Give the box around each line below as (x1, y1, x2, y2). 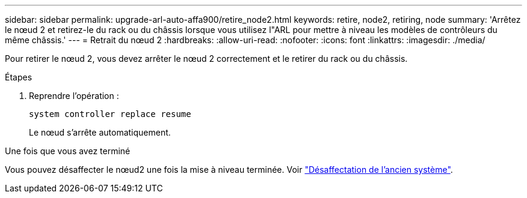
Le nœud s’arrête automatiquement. (29, 127, 171, 137)
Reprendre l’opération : (29, 91, 119, 101)
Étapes (5, 72, 32, 82)
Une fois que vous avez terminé (5, 146, 131, 156)
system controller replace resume (29, 109, 191, 119)
